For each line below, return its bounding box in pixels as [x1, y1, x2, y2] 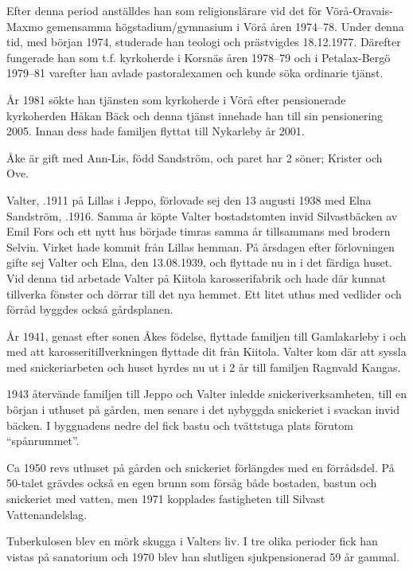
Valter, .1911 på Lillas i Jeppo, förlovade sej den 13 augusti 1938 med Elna [6, 191, 372, 208]
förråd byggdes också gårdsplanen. [6, 301, 173, 318]
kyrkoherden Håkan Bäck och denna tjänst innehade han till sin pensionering [6, 107, 384, 123]
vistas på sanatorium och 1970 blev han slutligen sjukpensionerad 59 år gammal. [6, 548, 400, 564]
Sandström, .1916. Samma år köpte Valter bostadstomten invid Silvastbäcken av [6, 207, 398, 224]
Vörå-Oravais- [325, 2, 393, 18]
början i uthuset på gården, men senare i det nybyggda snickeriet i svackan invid [6, 401, 399, 418]
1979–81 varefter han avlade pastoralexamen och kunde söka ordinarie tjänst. [6, 64, 384, 81]
